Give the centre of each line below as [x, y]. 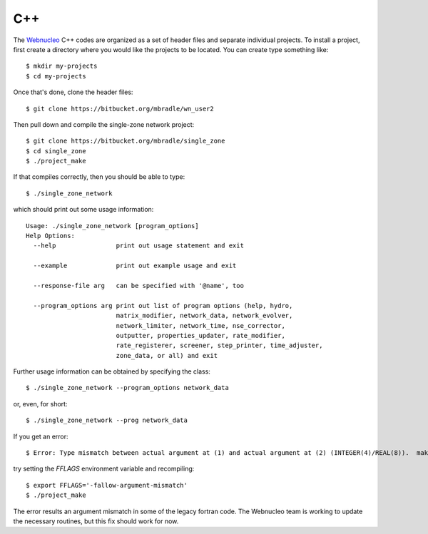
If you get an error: [41, 436]
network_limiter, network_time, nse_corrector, [200, 325]
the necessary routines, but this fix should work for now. [96, 521]
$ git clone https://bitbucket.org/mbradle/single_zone [126, 141]
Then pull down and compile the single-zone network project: [104, 124]
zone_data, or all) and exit [167, 355]
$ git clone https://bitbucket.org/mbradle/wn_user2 [120, 108]
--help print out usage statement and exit [138, 246]
